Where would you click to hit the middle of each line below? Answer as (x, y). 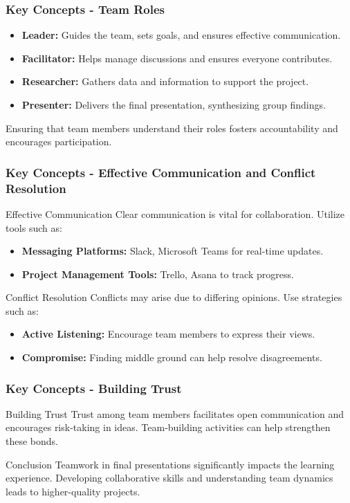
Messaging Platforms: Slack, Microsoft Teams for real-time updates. (173, 251)
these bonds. (32, 441)
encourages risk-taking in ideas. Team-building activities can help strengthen (168, 427)
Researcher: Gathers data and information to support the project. (165, 81)
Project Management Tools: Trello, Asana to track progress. (158, 274)
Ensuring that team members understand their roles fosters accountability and (172, 128)
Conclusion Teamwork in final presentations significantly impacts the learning (170, 464)
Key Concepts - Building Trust (94, 388)
